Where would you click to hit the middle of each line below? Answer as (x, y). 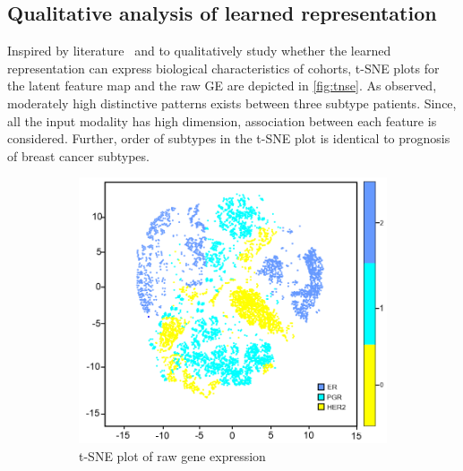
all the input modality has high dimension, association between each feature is (222, 120)
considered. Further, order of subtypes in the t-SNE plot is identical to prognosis (229, 138)
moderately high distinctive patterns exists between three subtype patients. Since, (232, 103)
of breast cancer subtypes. (78, 155)
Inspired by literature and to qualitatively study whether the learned (199, 51)
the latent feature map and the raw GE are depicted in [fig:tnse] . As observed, (222, 86)
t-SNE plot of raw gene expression (172, 455)
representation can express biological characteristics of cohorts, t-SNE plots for (223, 68)
